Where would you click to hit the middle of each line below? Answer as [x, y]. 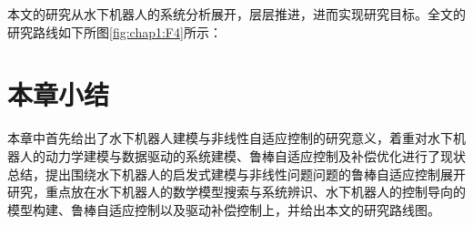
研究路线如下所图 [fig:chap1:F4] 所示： [115, 31]
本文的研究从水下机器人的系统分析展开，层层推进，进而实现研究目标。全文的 [236, 14]
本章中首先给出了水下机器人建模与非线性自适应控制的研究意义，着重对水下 [230, 138]
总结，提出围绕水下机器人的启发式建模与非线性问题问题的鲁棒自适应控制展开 [236, 174]
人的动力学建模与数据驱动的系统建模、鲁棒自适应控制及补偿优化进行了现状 [242, 155]
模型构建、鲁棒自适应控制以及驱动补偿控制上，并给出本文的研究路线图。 [224, 209]
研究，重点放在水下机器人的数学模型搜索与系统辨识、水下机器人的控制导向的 [236, 192]
